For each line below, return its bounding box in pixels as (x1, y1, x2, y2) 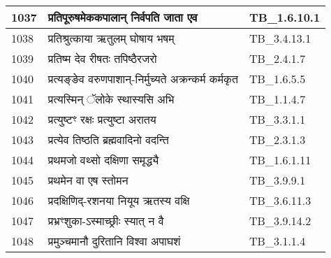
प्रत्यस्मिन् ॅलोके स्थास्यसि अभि (47, 91, 175, 107)
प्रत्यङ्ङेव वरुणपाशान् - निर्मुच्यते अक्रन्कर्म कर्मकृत (47, 71, 239, 87)
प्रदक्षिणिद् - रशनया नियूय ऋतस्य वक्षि (47, 192, 190, 208)
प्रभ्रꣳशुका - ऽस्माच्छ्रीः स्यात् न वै (47, 213, 164, 229)
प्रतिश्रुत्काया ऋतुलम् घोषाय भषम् (47, 30, 175, 46)
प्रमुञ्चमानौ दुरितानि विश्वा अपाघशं (47, 233, 181, 249)
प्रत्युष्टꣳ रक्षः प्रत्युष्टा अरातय (47, 111, 156, 127)
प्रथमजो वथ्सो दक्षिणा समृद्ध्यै (47, 152, 159, 168)
